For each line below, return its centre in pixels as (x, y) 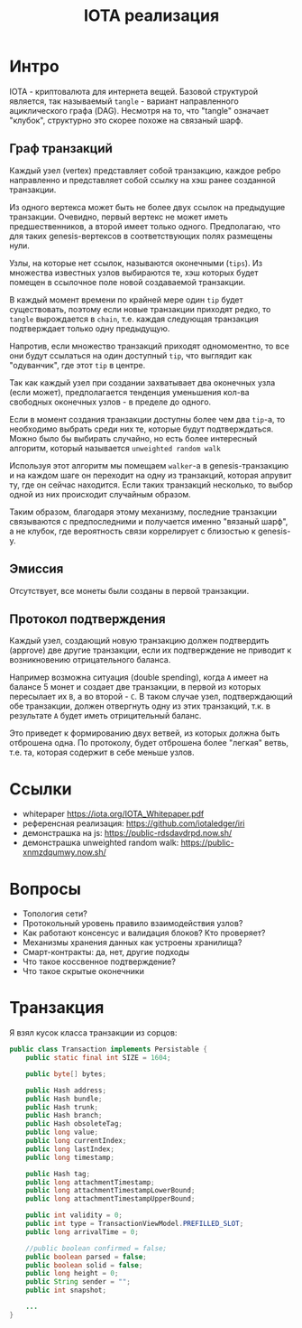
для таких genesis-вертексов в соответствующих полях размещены (141, 236)
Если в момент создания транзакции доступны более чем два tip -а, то (147, 419)
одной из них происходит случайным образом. (100, 494)
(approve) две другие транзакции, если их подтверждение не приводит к (151, 650)
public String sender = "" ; (78, 1282)
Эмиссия (37, 569)
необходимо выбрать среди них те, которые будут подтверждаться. (142, 429)
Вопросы (45, 889)
